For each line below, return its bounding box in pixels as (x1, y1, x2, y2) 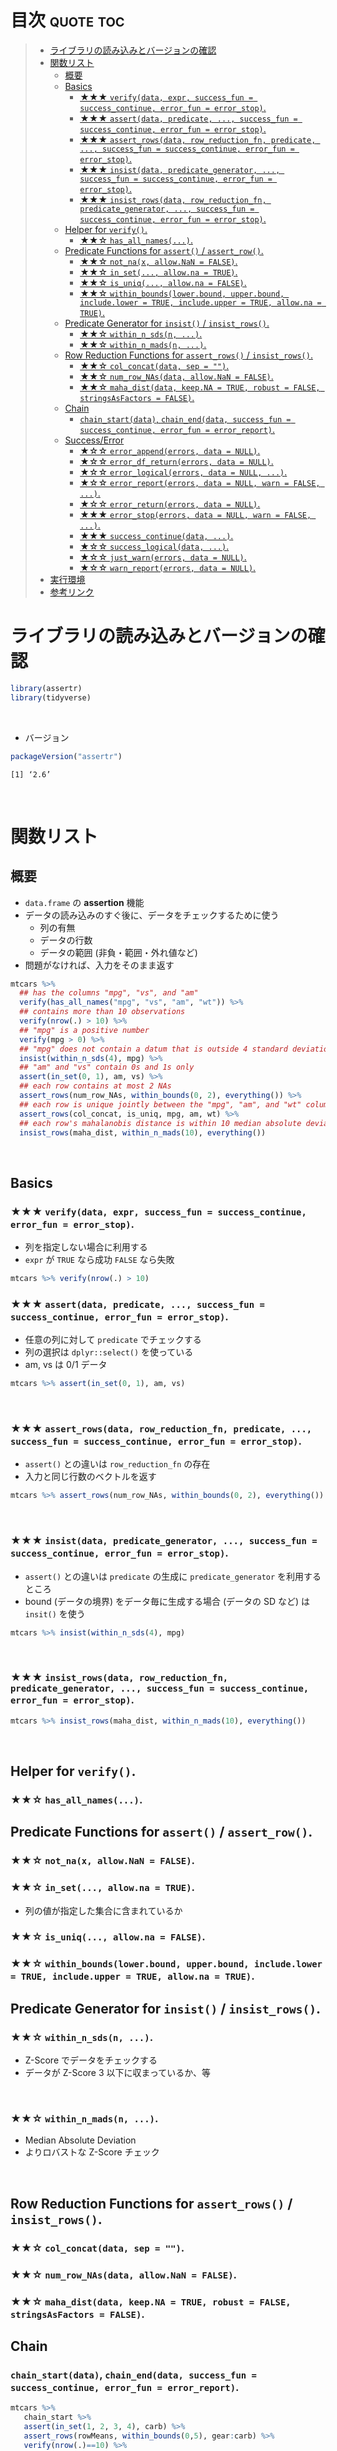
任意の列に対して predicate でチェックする (24, 1334, 202, 1346)
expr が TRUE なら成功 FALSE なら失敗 (24, 1254, 175, 1266)
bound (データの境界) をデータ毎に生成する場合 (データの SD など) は (24, 1595, 311, 1607)
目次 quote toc (10, 9, 125, 32)
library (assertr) (10, 683, 83, 693)
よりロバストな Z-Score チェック (24, 2146, 160, 2158)
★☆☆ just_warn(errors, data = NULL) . (79, 551, 247, 563)
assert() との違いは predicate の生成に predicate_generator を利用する (24, 1570, 322, 1582)
